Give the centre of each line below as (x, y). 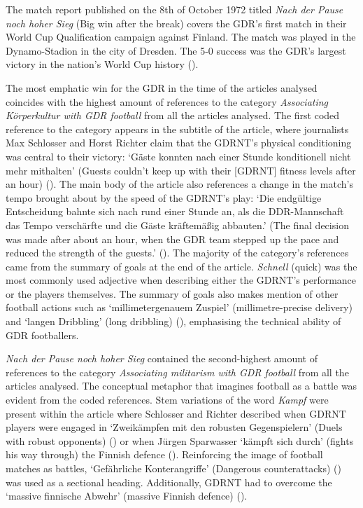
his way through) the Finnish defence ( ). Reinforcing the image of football (164, 454)
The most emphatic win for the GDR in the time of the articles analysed (162, 87)
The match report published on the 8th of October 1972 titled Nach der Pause (175, 9)
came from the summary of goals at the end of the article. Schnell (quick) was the (181, 266)
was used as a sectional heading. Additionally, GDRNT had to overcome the (169, 482)
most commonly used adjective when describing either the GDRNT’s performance (181, 280)
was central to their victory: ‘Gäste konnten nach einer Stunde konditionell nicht (178, 156)
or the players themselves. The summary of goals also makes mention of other (172, 293)
